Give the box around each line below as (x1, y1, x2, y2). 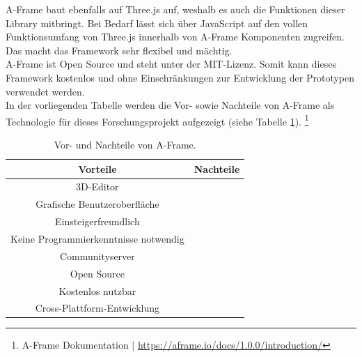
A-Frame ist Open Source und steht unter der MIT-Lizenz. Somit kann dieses (6, 56, 336, 71)
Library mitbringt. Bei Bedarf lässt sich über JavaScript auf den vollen (6, 15, 308, 30)
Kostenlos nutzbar (58, 283, 136, 298)
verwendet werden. (6, 84, 85, 98)
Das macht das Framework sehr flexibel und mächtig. (6, 43, 233, 57)
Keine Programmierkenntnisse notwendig (10, 231, 184, 245)
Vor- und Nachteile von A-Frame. (54, 137, 196, 151)
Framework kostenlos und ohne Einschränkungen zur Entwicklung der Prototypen (6, 70, 355, 84)
